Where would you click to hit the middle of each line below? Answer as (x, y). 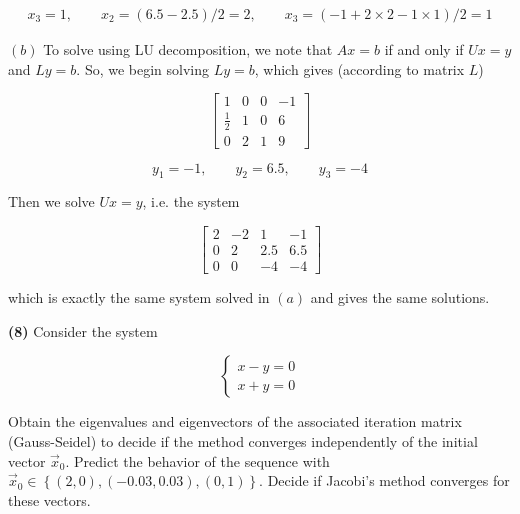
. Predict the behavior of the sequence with (197, 460)
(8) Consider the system (83, 330)
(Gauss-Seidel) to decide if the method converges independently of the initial (243, 440)
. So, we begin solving (143, 68)
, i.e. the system (191, 201)
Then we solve (51, 201)
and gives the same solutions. (400, 297)
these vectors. (49, 499)
